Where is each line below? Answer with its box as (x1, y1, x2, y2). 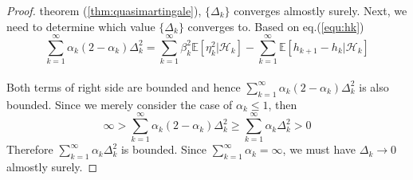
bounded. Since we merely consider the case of (6, 96, 233, 112)
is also (359, 78, 389, 95)
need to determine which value (6, 18, 155, 34)
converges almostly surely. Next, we (234, 2, 407, 18)
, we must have (282, 141, 356, 158)
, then (268, 96, 297, 112)
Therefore (6, 141, 53, 158)
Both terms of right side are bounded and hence (6, 78, 241, 95)
